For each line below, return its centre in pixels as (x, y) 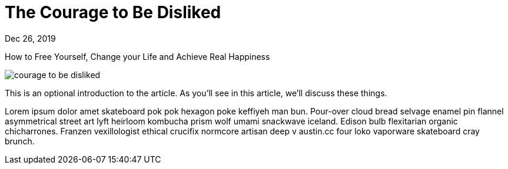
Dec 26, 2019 (30, 38)
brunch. (20, 141)
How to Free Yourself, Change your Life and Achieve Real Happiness (137, 56)
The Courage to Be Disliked (113, 12)
